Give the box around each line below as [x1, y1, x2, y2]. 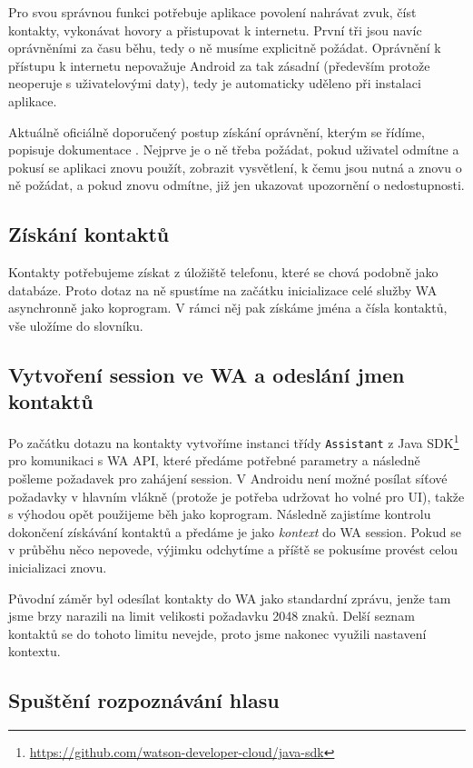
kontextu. [8, 642, 61, 661]
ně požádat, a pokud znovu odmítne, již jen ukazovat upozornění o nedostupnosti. [8, 175, 465, 194]
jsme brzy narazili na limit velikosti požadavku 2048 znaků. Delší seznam [8, 606, 415, 625]
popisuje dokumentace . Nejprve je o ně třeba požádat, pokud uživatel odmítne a [8, 140, 459, 159]
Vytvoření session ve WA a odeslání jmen [8, 360, 405, 388]
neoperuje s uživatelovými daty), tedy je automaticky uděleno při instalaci [8, 74, 421, 93]
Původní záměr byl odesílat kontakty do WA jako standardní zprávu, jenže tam [8, 588, 451, 607]
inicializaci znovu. [8, 557, 107, 576]
